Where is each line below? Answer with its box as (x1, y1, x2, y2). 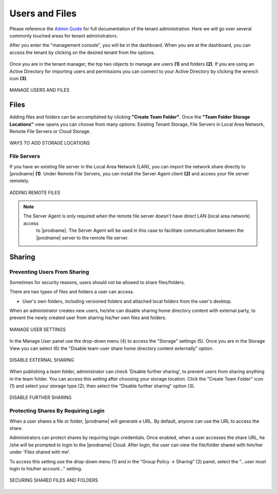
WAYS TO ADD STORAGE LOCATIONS (9, 140, 90, 146)
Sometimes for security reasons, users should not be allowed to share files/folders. (9, 279, 185, 285)
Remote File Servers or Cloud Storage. (9, 128, 91, 134)
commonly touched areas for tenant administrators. (9, 32, 118, 38)
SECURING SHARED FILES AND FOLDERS (9, 477, 98, 483)
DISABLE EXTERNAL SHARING (9, 357, 74, 363)
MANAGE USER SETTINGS (9, 326, 66, 332)
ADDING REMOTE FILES (9, 189, 61, 195)
